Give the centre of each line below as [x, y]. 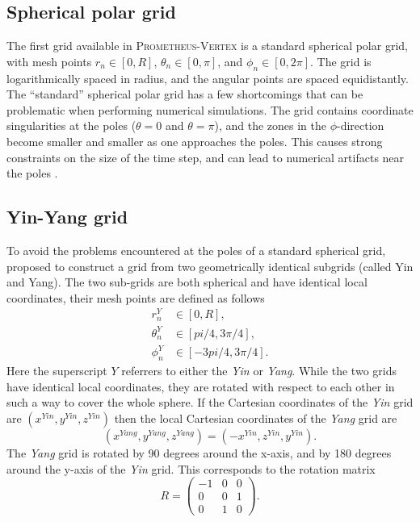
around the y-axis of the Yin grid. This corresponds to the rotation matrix [191, 468]
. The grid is [341, 61]
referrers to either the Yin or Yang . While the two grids [259, 371]
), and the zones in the [270, 125]
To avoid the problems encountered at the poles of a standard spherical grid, [196, 250]
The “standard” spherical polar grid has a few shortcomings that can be [185, 94]
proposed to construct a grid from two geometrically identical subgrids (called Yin [210, 266]
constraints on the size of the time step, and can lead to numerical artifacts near [206, 157]
